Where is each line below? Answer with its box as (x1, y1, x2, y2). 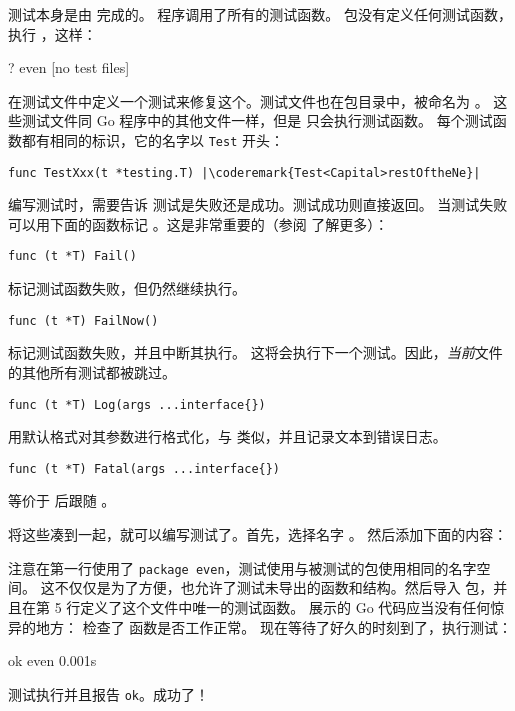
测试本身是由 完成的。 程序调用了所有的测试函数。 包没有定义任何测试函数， (8, 4, 512, 24)
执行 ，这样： (8, 23, 97, 44)
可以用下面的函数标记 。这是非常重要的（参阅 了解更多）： (8, 213, 389, 234)
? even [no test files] (8, 57, 130, 78)
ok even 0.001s (8, 650, 97, 671)
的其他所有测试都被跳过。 (8, 361, 176, 382)
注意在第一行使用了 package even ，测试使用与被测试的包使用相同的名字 (8, 557, 477, 578)
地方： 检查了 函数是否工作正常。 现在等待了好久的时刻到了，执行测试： (35, 616, 512, 637)
